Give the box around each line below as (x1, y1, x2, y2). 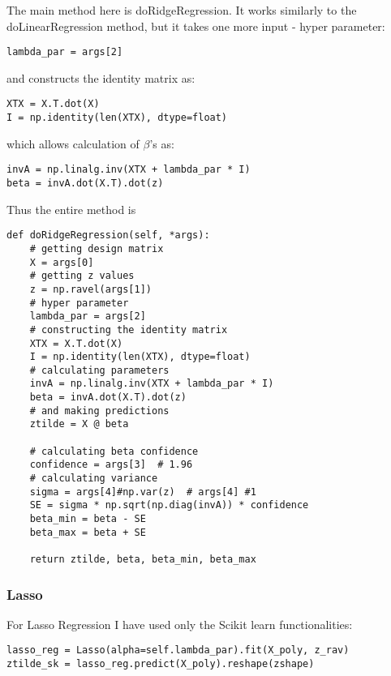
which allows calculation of (6, 135, 140, 152)
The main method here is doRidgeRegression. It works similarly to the (6, 2, 357, 18)
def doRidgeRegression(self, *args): (6, 229, 210, 242)
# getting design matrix (29, 242, 164, 255)
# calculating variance (29, 473, 158, 485)
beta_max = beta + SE (29, 526, 146, 538)
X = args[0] (29, 256, 94, 268)
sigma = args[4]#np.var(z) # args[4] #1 (29, 486, 256, 498)
